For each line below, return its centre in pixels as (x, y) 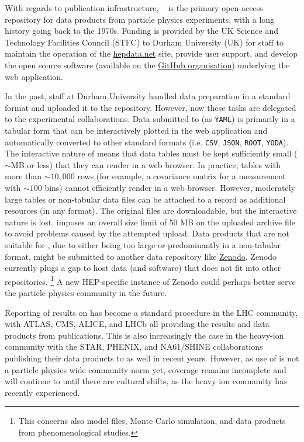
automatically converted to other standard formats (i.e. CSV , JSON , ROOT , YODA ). (147, 142)
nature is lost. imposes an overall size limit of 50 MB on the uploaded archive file (150, 222)
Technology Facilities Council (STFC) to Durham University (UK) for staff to (144, 42)
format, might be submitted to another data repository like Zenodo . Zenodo (141, 256)
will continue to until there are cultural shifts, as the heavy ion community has (146, 381)
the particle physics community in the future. (86, 293)
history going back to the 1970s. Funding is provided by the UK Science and (141, 31)
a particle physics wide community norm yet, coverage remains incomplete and (146, 369)
